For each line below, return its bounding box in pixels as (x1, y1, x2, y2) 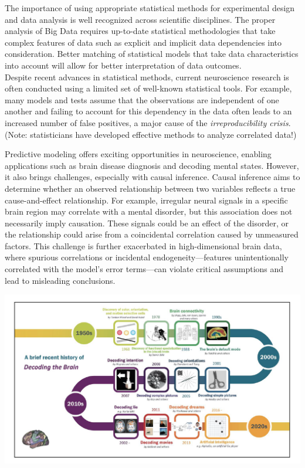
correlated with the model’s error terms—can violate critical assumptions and (5, 263, 284, 275)
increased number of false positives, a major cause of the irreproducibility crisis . (5, 116, 291, 128)
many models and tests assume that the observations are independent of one (5, 93, 279, 106)
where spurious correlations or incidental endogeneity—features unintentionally (5, 251, 289, 263)
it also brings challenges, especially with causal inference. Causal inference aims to (5, 171, 300, 183)
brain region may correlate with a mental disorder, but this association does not (5, 205, 293, 218)
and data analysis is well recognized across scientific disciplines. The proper (5, 13, 276, 25)
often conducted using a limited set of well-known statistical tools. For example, (5, 82, 292, 94)
